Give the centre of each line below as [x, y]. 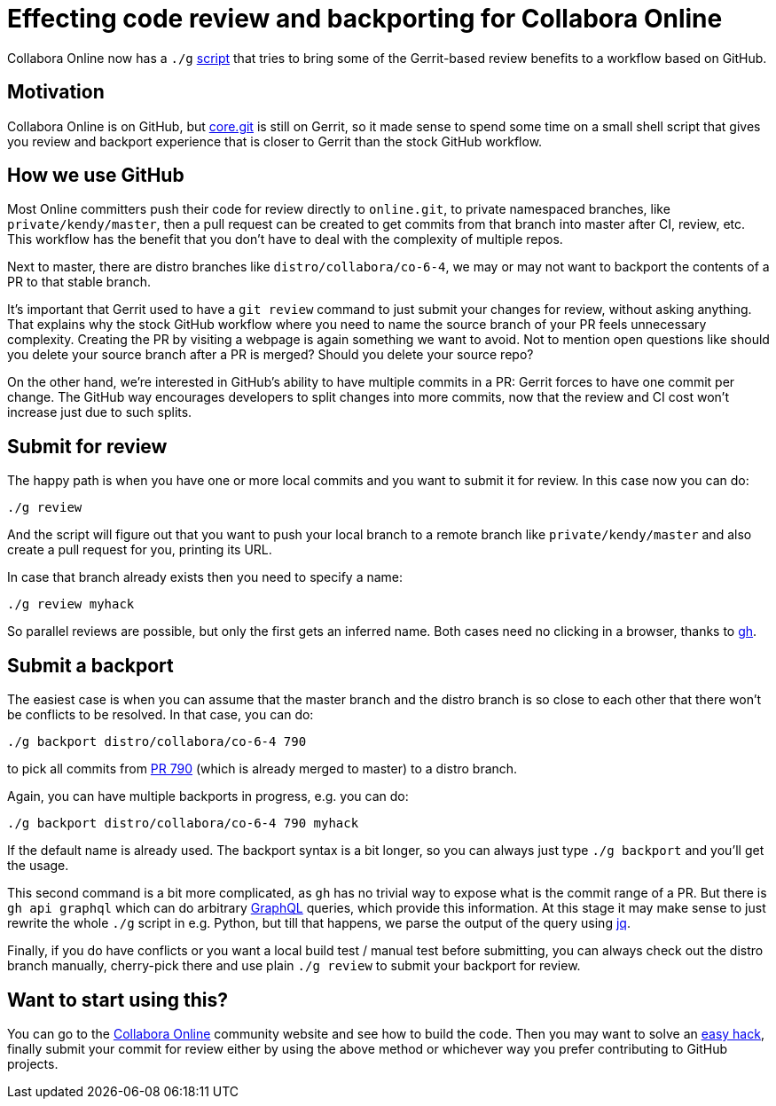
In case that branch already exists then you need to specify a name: [205, 577]
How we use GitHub [96, 176]
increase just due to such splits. [100, 412]
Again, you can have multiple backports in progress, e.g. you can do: [208, 796]
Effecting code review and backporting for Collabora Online [365, 19]
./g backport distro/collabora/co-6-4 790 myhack [183, 824]
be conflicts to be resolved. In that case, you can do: [161, 715]
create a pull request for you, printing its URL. [140, 550]
